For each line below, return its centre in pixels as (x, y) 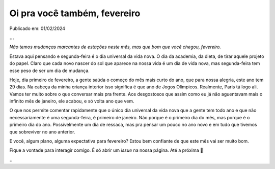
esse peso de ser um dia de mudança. (50, 71)
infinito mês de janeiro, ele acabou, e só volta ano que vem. (72, 101)
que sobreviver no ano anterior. (42, 131)
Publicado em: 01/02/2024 (37, 28)
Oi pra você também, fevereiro (75, 13)
